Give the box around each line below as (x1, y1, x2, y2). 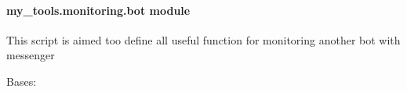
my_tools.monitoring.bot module (6, 2, 191, 18)
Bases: (6, 73, 37, 89)
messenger (6, 47, 55, 63)
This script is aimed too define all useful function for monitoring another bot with (6, 31, 401, 48)
